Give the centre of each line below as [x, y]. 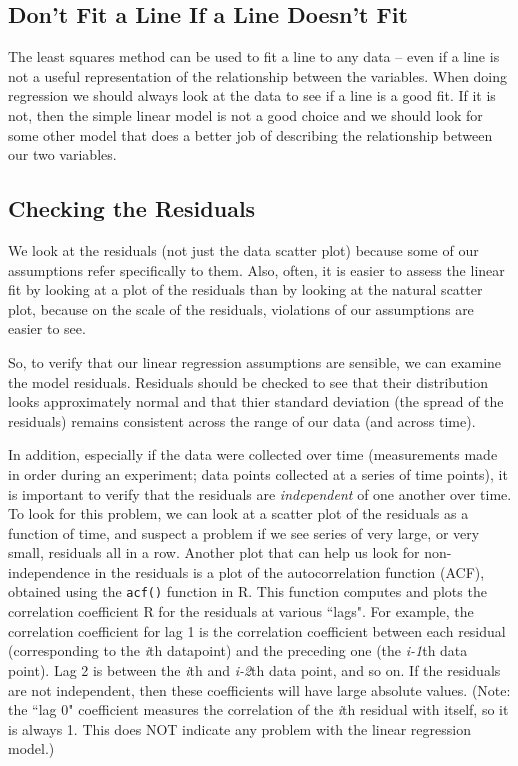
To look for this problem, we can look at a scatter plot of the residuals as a [238, 513]
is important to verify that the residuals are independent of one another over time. [260, 493]
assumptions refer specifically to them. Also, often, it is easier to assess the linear [256, 269]
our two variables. [62, 154]
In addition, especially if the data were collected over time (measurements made [253, 454]
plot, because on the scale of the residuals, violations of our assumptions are [241, 308]
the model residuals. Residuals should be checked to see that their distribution [248, 381]
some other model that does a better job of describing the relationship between [250, 134]
